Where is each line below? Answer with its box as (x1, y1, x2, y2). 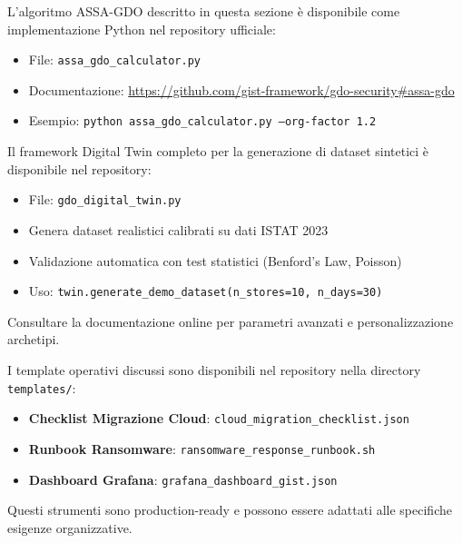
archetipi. (7, 330, 60, 349)
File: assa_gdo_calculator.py (28, 50, 201, 69)
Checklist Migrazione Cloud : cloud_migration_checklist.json (28, 409, 409, 428)
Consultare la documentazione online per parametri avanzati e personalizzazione (7, 311, 454, 331)
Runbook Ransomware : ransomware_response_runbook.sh (28, 439, 376, 458)
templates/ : (7, 378, 76, 397)
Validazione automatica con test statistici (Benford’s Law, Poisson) (28, 251, 402, 270)
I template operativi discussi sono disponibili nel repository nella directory (7, 360, 421, 379)
